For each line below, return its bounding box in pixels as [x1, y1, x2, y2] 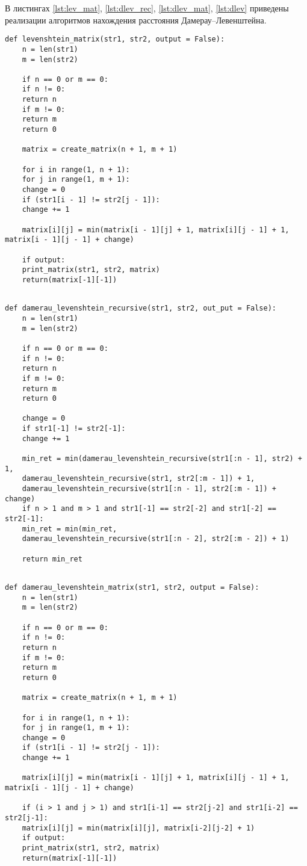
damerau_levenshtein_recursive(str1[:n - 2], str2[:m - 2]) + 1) [22, 534, 290, 543]
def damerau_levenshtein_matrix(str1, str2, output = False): [5, 583, 259, 592]
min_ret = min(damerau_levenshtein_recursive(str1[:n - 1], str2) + [22, 454, 302, 463]
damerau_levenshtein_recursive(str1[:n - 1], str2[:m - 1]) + [22, 484, 277, 493]
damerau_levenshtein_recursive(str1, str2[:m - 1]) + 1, [22, 474, 255, 483]
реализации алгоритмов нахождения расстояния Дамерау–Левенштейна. [5, 13, 267, 26]
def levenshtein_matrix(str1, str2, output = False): [5, 35, 225, 44]
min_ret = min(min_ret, [22, 524, 117, 533]
